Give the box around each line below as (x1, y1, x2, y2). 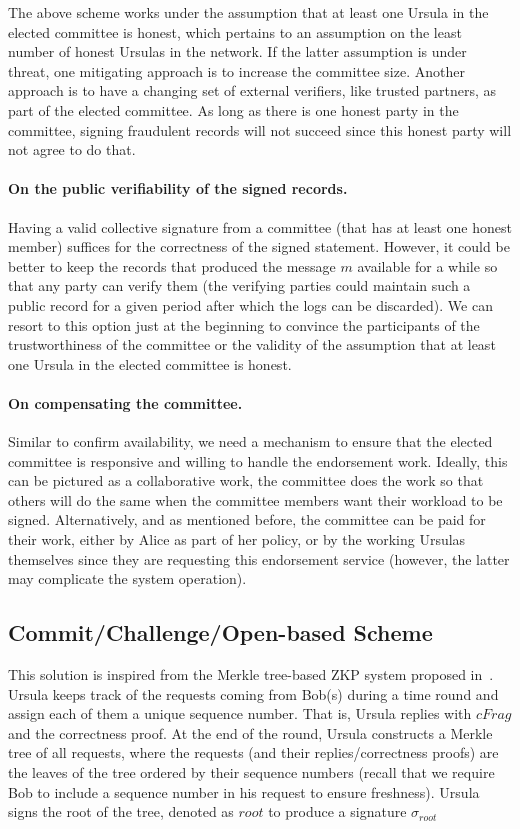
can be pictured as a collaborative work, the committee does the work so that (8, 470, 484, 491)
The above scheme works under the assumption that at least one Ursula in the (8, 2, 489, 22)
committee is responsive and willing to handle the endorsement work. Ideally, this (8, 450, 508, 471)
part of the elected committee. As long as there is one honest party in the (8, 99, 459, 120)
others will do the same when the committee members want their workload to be (8, 489, 503, 510)
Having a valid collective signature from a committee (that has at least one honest (8, 216, 512, 237)
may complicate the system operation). (8, 568, 247, 589)
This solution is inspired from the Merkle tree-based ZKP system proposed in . (8, 664, 494, 685)
